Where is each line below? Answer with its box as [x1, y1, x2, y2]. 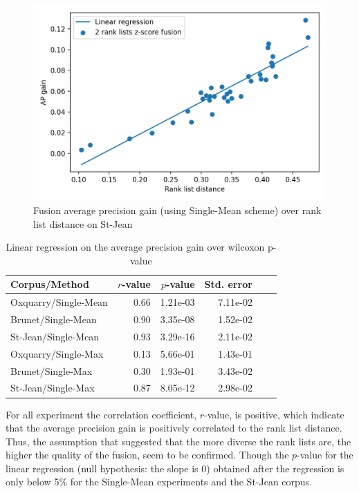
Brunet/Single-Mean [10, 312, 97, 327]
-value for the [297, 447, 353, 462]
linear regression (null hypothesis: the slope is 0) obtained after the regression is [6, 461, 344, 475]
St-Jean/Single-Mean [10, 329, 100, 343]
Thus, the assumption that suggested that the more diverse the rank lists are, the [6, 434, 351, 448]
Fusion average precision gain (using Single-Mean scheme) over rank [33, 202, 322, 217]
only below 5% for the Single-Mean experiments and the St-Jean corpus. [6, 474, 313, 489]
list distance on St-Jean [33, 216, 133, 231]
